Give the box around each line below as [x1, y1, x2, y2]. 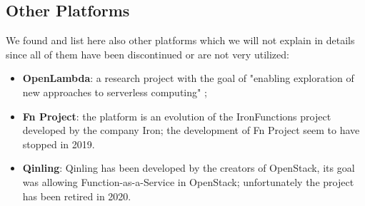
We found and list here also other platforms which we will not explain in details [6, 33, 355, 48]
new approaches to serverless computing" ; [22, 84, 207, 99]
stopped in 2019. [22, 136, 95, 151]
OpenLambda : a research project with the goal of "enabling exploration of [22, 71, 354, 86]
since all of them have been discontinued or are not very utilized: [6, 46, 289, 61]
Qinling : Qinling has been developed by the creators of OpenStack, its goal [22, 160, 355, 175]
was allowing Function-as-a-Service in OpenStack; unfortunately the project [22, 174, 354, 189]
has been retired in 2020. [22, 188, 131, 203]
